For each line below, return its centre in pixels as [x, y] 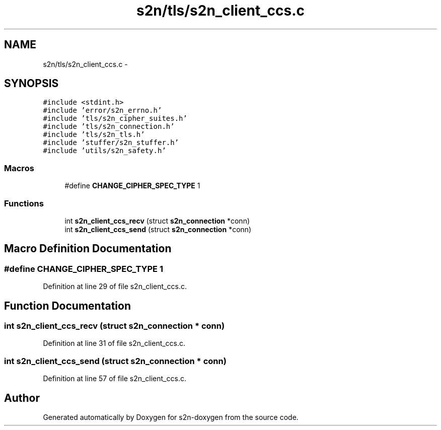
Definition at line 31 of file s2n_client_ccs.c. [114, 343]
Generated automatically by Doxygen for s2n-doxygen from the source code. [171, 417]
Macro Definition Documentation [88, 249]
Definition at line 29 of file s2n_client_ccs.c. [115, 286]
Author [22, 398]
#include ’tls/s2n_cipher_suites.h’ [115, 119]
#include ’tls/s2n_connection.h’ [109, 127]
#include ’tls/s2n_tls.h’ [94, 135]
